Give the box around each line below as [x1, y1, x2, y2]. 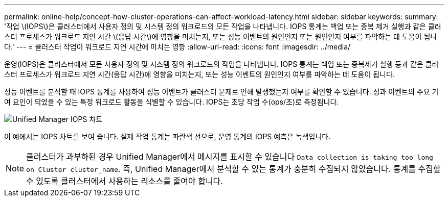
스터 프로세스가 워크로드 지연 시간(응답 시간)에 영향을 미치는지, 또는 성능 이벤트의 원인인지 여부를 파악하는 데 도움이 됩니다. [4, 70, 395, 79]
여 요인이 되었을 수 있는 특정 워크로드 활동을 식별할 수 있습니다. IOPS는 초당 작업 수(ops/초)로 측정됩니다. [4, 97, 339, 106]
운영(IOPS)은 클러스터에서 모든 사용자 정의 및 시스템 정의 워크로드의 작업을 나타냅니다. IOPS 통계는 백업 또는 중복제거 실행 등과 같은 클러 [4, 60, 439, 68]
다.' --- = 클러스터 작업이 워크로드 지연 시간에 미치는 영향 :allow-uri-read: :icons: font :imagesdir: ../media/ [4, 42, 351, 51]
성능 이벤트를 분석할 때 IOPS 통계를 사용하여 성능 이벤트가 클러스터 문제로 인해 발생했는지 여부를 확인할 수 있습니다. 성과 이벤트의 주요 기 [4, 87, 439, 96]
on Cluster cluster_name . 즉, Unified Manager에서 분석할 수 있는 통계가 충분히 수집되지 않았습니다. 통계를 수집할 [26, 164, 441, 174]
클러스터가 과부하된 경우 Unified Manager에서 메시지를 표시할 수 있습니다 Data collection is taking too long [26, 152, 433, 162]
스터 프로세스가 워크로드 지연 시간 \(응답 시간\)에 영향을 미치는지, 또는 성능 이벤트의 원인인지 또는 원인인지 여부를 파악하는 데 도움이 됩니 [4, 32, 437, 41]
